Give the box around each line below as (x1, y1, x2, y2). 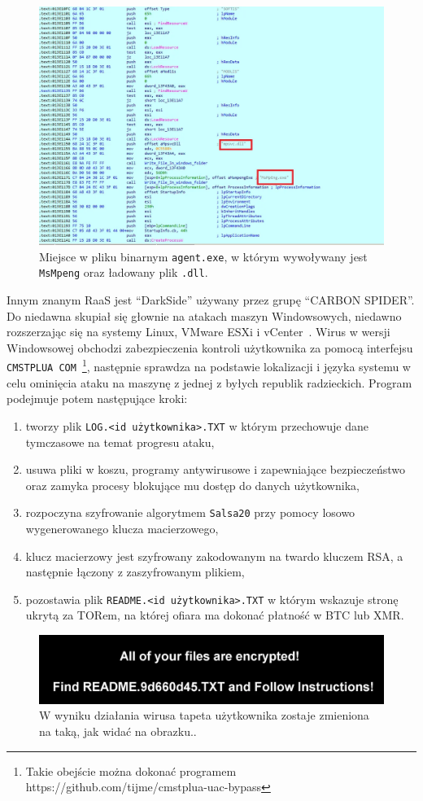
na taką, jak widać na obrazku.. (39, 723, 197, 740)
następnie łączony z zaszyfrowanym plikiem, (25, 563, 245, 580)
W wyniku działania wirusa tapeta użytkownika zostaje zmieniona (39, 707, 369, 724)
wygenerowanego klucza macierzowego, (25, 520, 219, 537)
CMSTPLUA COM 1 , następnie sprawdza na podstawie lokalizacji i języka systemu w (7, 356, 411, 375)
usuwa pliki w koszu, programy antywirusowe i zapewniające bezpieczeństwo (25, 461, 406, 478)
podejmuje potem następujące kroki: (7, 390, 188, 407)
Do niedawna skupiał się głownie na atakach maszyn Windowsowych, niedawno (7, 307, 402, 324)
